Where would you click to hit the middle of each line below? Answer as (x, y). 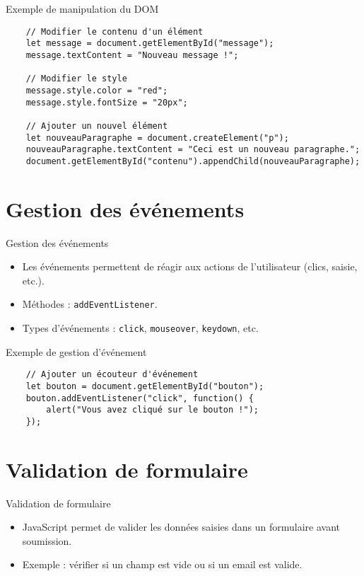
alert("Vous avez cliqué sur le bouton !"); (152, 410)
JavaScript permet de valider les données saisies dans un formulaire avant (181, 527)
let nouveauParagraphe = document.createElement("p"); (157, 138)
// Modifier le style (76, 79)
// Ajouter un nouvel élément (97, 126)
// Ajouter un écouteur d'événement (112, 375)
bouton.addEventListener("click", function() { (140, 398)
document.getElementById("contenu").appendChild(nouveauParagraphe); (193, 161)
